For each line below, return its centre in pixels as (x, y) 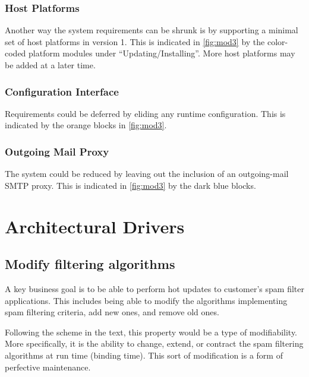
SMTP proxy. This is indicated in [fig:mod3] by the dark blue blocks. (130, 185)
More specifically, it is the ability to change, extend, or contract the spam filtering (154, 343)
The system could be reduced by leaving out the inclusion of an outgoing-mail (147, 174)
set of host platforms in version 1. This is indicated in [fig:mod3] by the (135, 41)
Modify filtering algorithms (90, 264)
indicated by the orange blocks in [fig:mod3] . (86, 125)
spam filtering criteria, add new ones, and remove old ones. (112, 312)
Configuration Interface (62, 91)
